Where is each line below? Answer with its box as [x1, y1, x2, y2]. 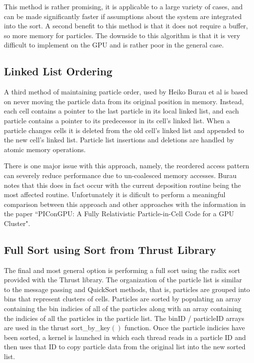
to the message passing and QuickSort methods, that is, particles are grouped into [4, 284, 250, 294]
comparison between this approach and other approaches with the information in [4, 199, 246, 209]
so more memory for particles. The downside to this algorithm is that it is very [4, 30, 240, 40]
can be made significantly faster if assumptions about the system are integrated [4, 11, 242, 21]
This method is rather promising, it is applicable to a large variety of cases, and [4, 1, 243, 11]
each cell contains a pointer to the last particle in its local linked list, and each [4, 106, 239, 116]
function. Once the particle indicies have [124, 322, 245, 333]
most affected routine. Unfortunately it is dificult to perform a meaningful [4, 189, 226, 200]
